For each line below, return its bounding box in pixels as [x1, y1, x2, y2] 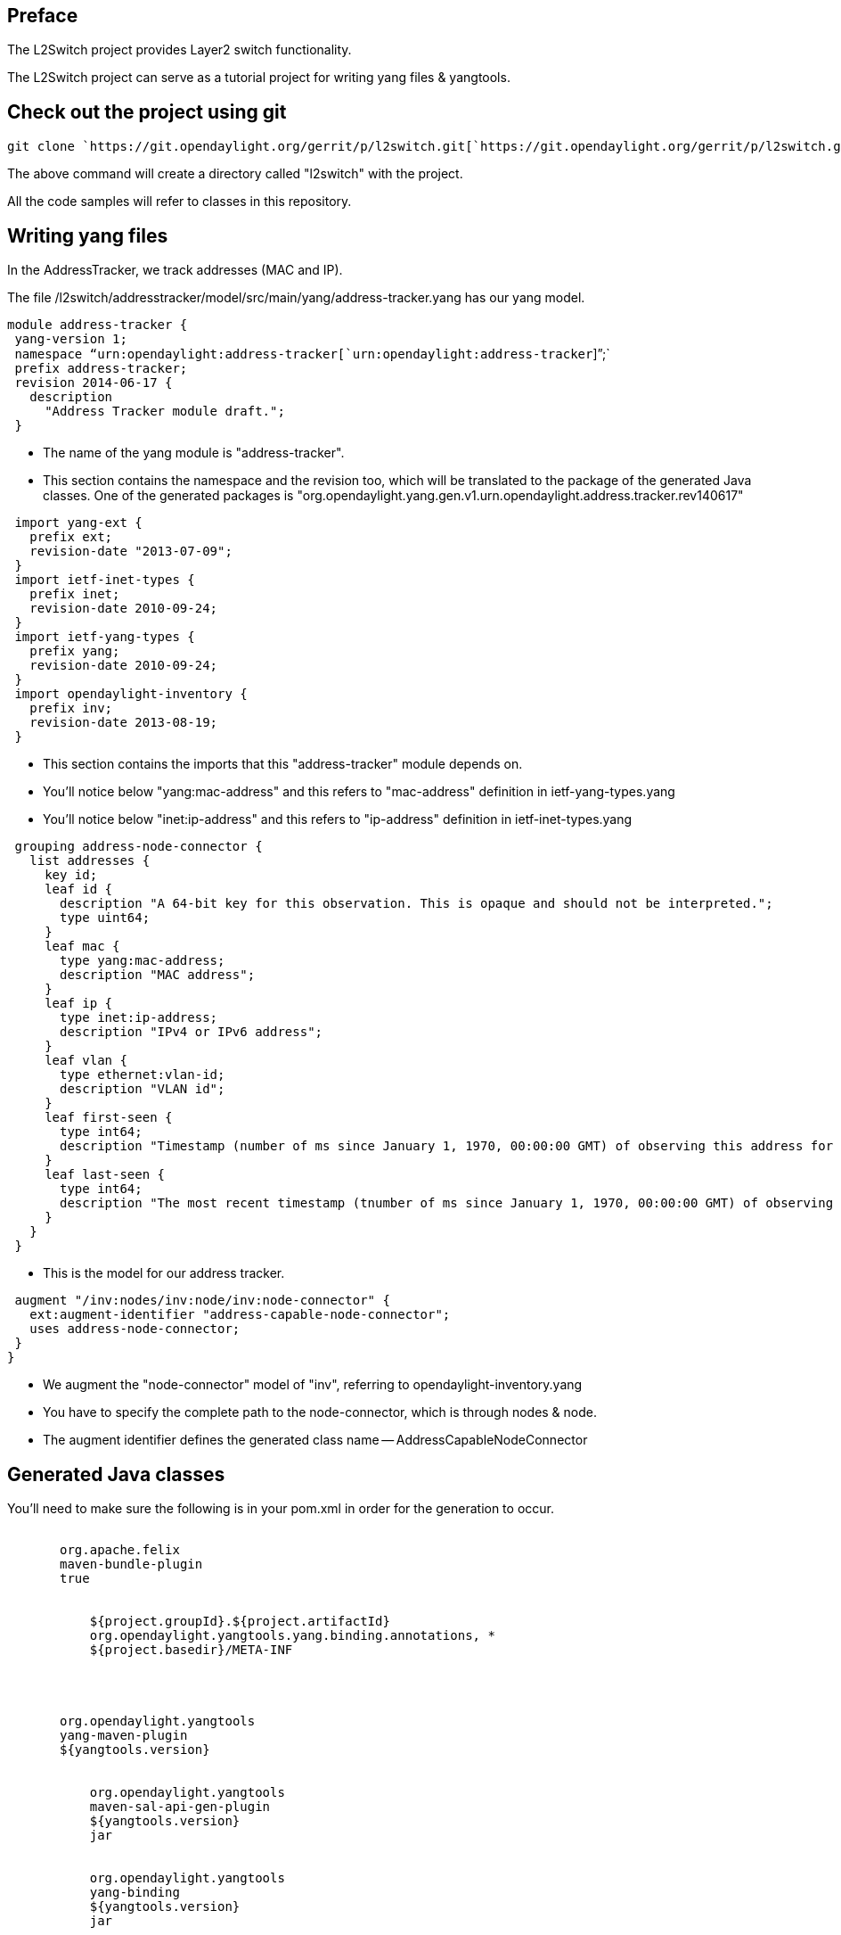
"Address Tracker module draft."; [45, 404, 285, 419]
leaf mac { [45, 939, 120, 954]
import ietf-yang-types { [14, 630, 195, 645]
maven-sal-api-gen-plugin [89, 1799, 271, 1814]
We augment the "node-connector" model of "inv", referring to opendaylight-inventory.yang [43, 1377, 583, 1393]
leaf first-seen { [45, 1110, 173, 1125]
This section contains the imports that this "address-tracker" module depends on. [43, 756, 523, 772]
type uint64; [60, 910, 151, 926]
